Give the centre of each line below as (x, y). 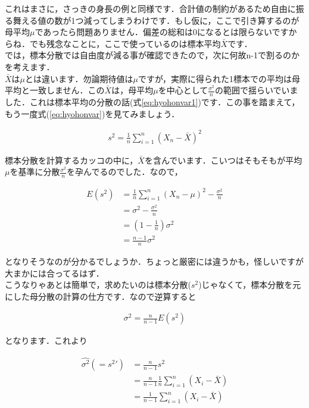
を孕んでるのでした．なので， (125, 172)
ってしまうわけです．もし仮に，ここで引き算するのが (196, 20)
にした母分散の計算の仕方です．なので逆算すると (101, 296)
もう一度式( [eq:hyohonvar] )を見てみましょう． (92, 113)
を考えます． (30, 66)
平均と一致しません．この (55, 90)
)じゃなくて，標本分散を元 (250, 285)
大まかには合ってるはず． (54, 273)
